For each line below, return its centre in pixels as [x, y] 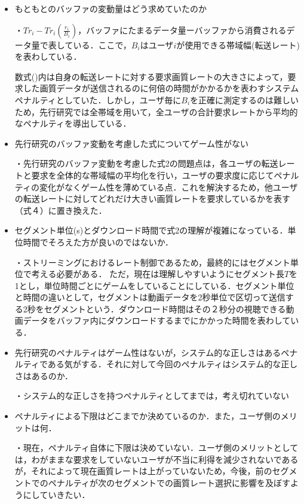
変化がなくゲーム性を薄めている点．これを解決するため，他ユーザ [168, 187]
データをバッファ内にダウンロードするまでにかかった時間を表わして [157, 320]
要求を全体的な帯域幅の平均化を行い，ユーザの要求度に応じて [153, 175]
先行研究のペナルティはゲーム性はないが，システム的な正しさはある [148, 352]
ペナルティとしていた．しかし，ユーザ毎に [98, 99]
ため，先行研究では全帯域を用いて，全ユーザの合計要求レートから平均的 [156, 111]
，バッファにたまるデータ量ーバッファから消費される [182, 30]
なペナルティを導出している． [73, 123]
